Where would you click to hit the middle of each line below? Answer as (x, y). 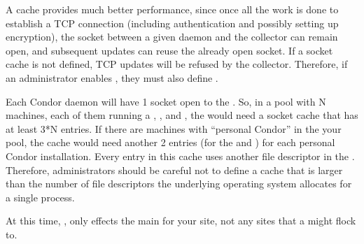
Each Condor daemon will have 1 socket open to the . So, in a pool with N (166, 101)
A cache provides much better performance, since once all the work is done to (172, 9)
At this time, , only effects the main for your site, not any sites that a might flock (181, 221)
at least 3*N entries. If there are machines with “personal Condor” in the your (174, 128)
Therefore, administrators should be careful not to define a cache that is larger (174, 170)
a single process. (40, 197)
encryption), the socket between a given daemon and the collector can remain (172, 37)
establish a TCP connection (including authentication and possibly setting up (172, 23)
